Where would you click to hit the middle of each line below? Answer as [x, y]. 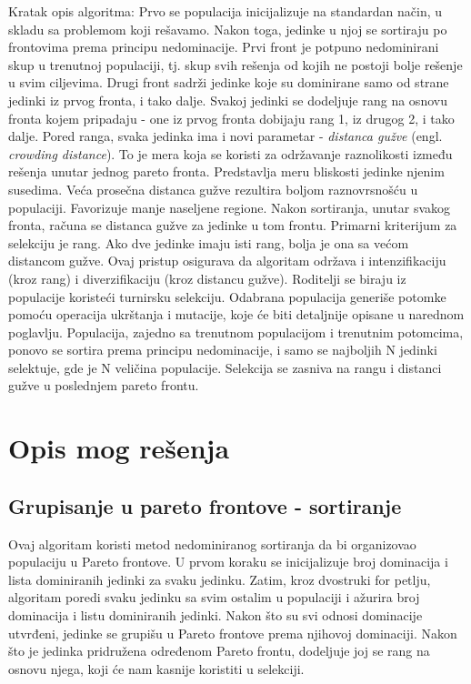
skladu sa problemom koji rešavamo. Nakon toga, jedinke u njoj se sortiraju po [228, 29]
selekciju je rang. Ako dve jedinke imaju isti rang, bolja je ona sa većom [209, 242]
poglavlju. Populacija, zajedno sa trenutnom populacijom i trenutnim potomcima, [236, 332]
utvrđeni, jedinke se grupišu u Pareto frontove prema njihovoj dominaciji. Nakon [233, 633]
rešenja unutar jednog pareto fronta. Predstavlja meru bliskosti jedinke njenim [226, 171]
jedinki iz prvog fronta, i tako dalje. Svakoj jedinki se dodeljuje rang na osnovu [228, 100]
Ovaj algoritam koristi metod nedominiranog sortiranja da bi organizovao [212, 543]
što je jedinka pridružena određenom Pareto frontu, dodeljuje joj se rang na [219, 651]
